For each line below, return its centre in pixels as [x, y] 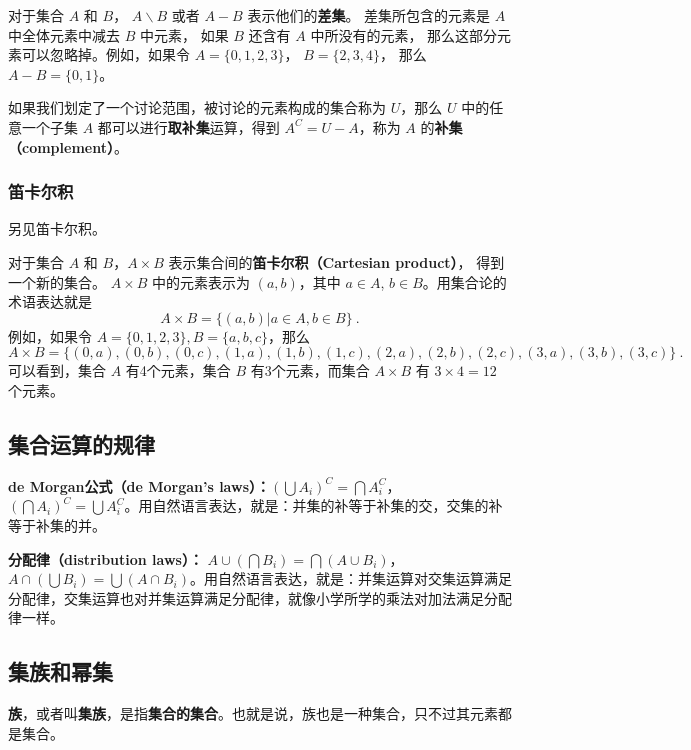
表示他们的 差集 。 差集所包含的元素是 [369, 15]
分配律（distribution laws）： [105, 558]
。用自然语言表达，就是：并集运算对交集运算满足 [351, 578]
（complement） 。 [68, 146]
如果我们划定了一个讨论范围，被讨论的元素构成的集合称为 [197, 107]
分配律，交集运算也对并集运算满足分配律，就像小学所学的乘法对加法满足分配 [260, 597]
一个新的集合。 [57, 281]
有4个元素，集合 [178, 370]
